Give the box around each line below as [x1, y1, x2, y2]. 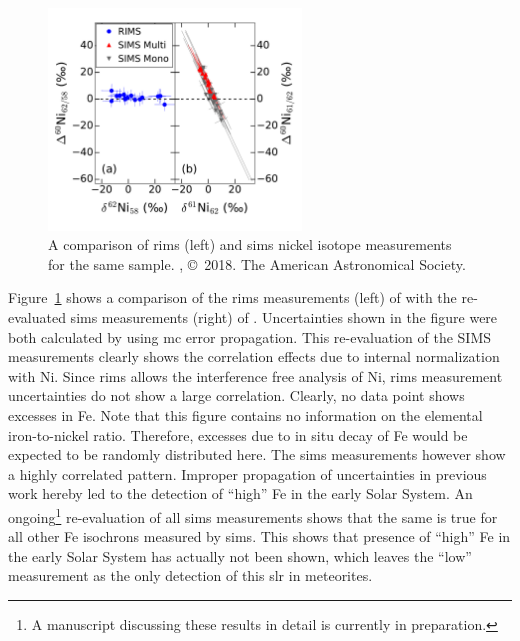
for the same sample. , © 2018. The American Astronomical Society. [48, 253, 466, 274]
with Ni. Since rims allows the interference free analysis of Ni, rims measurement [8, 365, 503, 386]
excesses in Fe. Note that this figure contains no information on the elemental [8, 404, 483, 425]
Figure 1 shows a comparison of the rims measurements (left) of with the [8, 287, 457, 308]
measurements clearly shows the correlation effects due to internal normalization [8, 346, 500, 367]
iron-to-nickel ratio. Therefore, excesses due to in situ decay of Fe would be [8, 424, 468, 445]
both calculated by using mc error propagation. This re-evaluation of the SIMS [8, 326, 492, 347]
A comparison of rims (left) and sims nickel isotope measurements [48, 234, 452, 255]
